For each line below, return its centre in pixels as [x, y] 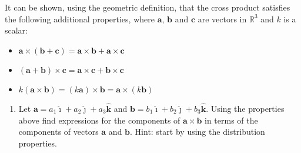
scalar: [16, 30]
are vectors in [222, 19]
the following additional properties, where [80, 19]
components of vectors [58, 132]
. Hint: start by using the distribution [198, 132]
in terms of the [231, 120]
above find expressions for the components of [99, 120]
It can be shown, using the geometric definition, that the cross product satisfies [148, 7]
